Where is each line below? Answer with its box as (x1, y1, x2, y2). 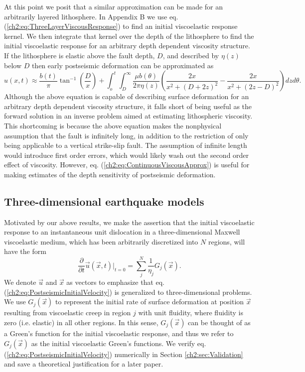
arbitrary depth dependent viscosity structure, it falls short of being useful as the (4, 101, 252, 111)
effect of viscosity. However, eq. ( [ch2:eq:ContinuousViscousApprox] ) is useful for (4, 159, 250, 170)
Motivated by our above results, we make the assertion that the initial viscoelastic (4, 217, 255, 227)
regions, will (208, 236, 245, 247)
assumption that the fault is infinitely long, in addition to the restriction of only (4, 130, 249, 140)
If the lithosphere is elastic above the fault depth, (4, 50, 155, 60)
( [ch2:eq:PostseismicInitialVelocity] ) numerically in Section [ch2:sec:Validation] (4, 349, 243, 359)
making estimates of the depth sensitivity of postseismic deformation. (4, 169, 216, 179)
